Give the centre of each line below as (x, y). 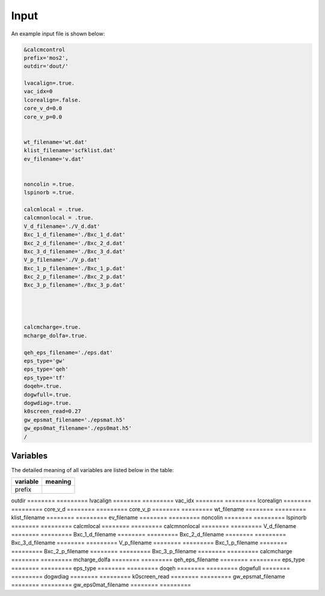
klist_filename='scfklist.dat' (70, 151)
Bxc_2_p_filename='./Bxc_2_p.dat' (75, 277)
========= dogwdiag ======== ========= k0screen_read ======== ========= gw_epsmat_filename (148, 576)
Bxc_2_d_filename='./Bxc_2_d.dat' (75, 243)
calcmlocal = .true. (54, 209)
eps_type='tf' (45, 378)
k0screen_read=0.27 (52, 411)
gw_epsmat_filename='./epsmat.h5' (75, 420)
